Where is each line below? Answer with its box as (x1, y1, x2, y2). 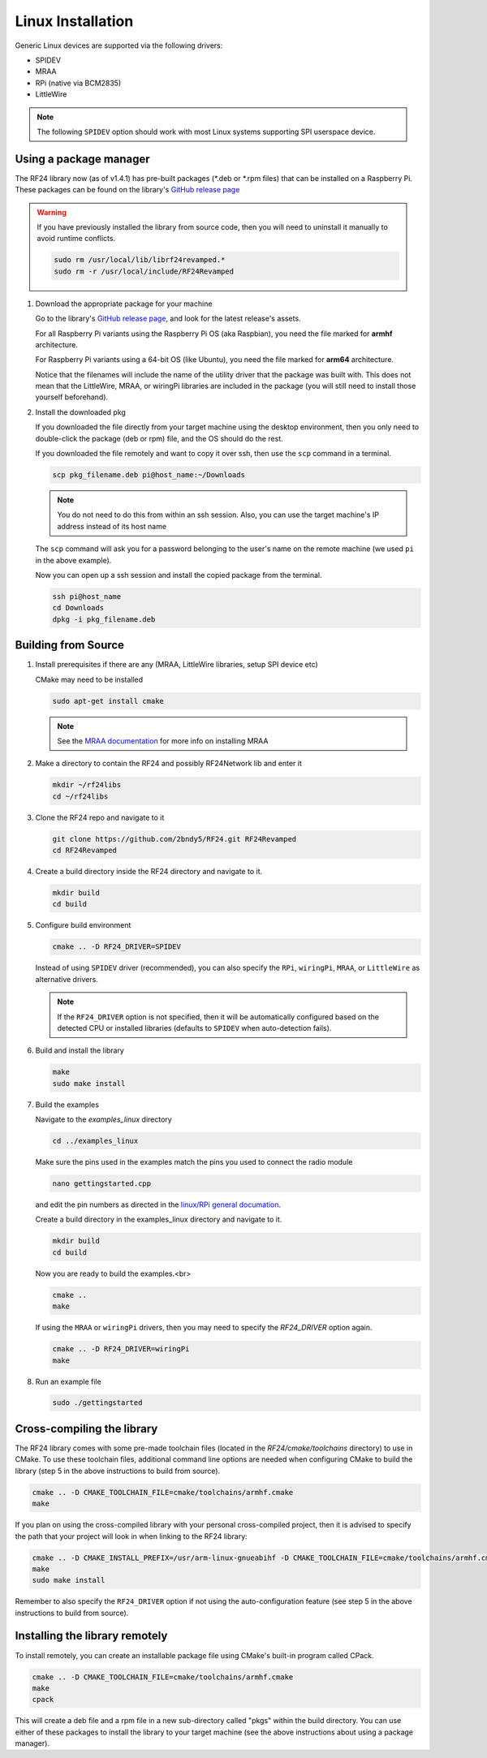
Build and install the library (35, 1045, 125, 1055)
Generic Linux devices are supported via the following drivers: (15, 41, 223, 50)
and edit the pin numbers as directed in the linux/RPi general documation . (35, 1200, 282, 1209)
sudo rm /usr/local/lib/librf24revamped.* (54, 256, 226, 265)
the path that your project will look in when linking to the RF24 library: (15, 1531, 248, 1541)
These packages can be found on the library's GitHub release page (15, 185, 240, 195)
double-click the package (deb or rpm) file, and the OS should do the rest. (35, 433, 283, 443)
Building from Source (15, 638, 125, 653)
